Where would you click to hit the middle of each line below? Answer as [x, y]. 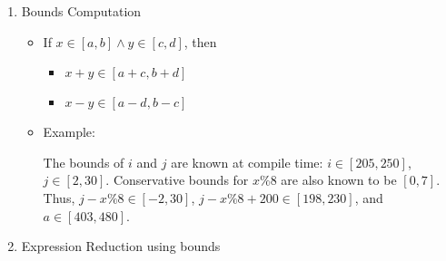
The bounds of [84, 162]
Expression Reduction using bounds [121, 246]
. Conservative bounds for [177, 180]
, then [200, 41]
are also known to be [339, 180]
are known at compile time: [247, 162]
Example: [69, 132]
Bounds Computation [81, 11]
